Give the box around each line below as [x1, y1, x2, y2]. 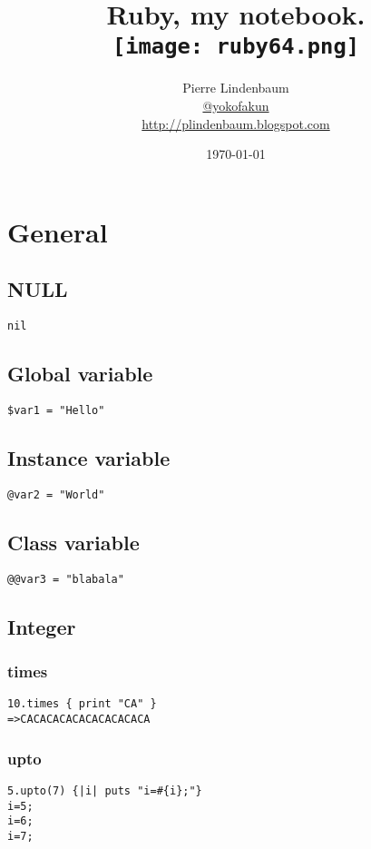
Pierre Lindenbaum [182, 78, 289, 97]
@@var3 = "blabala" [7, 572, 124, 586]
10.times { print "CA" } [7, 697, 157, 711]
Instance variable [7, 444, 171, 472]
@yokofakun [202, 96, 269, 115]
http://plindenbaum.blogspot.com [142, 114, 330, 133]
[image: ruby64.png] [112, 34, 360, 60]
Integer [7, 612, 76, 640]
